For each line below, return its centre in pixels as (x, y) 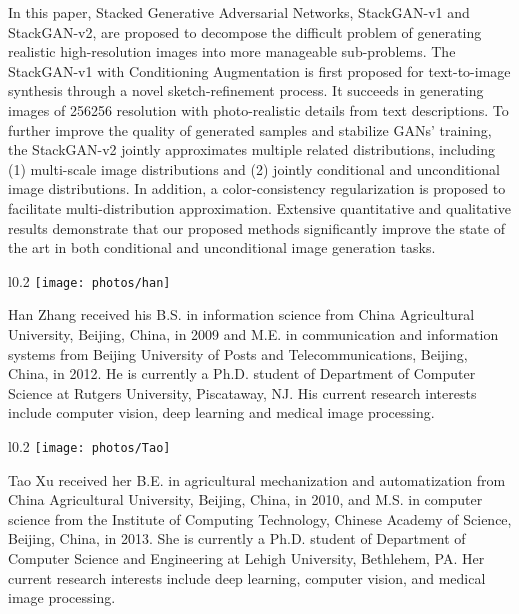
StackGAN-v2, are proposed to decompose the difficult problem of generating (245, 31)
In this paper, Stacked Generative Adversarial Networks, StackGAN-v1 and (239, 12)
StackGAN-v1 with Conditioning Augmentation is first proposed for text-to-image (259, 70)
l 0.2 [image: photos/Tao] (89, 445)
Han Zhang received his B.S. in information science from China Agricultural (241, 314)
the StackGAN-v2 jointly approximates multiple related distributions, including (252, 149)
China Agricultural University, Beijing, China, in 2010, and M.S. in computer (245, 499)
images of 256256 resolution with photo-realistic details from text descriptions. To (258, 109)
